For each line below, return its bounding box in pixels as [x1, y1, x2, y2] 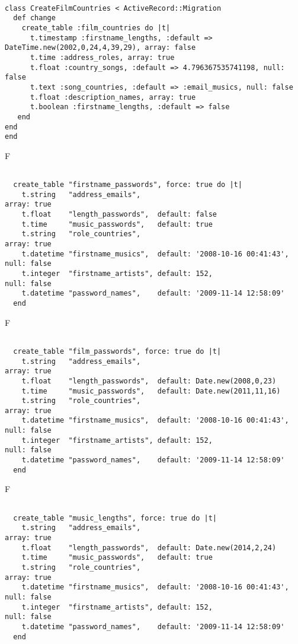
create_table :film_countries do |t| [21, 23, 171, 32]
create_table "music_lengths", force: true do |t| [13, 513, 217, 522]
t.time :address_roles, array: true [30, 53, 175, 62]
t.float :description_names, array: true [30, 93, 196, 101]
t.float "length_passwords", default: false [21, 210, 217, 219]
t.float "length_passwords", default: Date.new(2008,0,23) [21, 376, 277, 385]
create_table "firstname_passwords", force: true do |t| [13, 180, 242, 189]
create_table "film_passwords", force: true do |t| [13, 347, 222, 356]
